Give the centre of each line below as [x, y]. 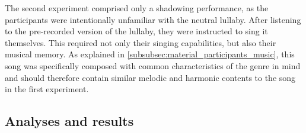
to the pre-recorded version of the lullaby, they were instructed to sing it [136, 31]
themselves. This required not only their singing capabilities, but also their [141, 42]
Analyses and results [69, 121]
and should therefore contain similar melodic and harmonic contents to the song [150, 77]
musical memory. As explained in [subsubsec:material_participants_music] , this [150, 54]
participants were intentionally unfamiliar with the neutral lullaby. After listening [153, 19]
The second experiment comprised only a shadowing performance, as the [137, 8]
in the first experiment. [47, 89]
